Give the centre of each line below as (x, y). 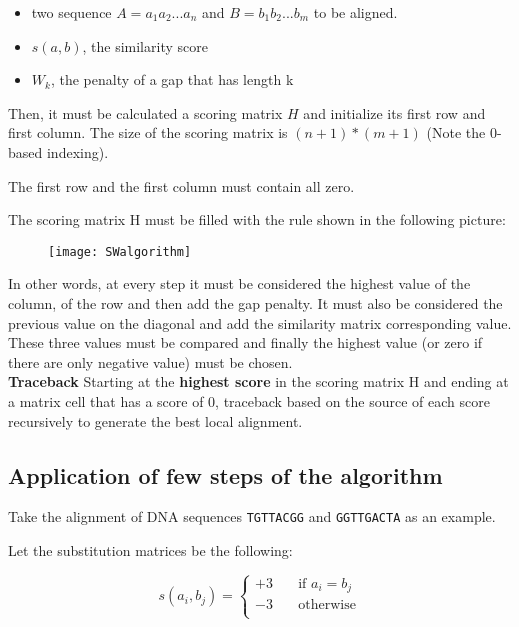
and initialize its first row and (394, 112)
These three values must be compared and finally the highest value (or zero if (245, 342)
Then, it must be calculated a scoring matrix (145, 112)
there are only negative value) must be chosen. (150, 361)
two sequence (71, 12)
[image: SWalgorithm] (120, 251)
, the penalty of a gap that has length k (172, 79)
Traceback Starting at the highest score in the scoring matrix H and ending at (258, 381)
